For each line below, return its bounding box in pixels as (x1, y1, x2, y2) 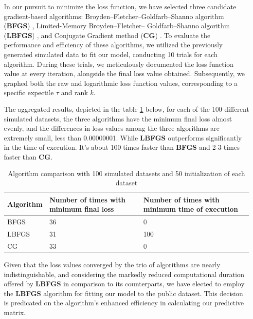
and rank (61, 87, 88, 98)
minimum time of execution (143, 204, 238, 214)
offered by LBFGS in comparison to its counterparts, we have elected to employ (4, 279, 245, 289)
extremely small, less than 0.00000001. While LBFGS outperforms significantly (4, 132, 242, 142)
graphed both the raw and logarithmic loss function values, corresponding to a (4, 78, 238, 88)
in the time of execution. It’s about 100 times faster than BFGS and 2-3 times (4, 142, 240, 152)
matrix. (4, 307, 26, 317)
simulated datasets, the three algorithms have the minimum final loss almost (4, 113, 232, 123)
